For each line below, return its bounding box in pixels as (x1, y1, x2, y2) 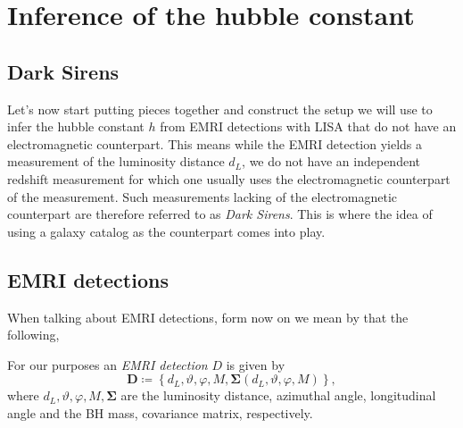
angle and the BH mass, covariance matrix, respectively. (7, 403, 313, 422)
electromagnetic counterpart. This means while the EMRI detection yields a (7, 134, 423, 153)
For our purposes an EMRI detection (7, 355, 208, 373)
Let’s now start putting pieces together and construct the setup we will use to (7, 99, 433, 118)
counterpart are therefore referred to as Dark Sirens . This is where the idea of (7, 205, 433, 223)
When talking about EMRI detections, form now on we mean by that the (7, 307, 409, 326)
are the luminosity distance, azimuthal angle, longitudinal (120, 386, 436, 405)
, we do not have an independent (242, 152, 420, 171)
